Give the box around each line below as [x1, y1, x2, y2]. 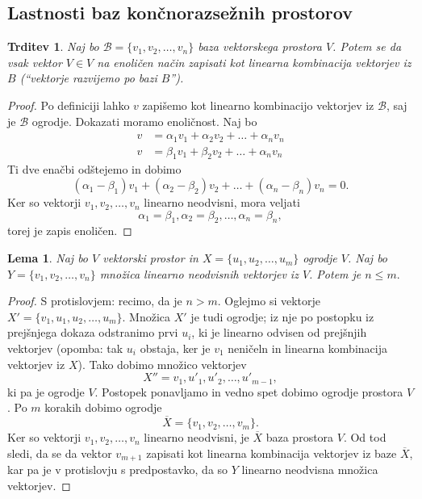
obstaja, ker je [140, 340, 211, 357]
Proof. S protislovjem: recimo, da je [7, 292, 182, 309]
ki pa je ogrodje [7, 383, 85, 400]
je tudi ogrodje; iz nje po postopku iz [190, 308, 374, 325]
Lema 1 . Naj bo [7, 249, 89, 266]
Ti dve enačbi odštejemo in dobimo [7, 161, 182, 178]
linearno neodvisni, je [144, 429, 249, 446]
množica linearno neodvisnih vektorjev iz [99, 265, 299, 282]
